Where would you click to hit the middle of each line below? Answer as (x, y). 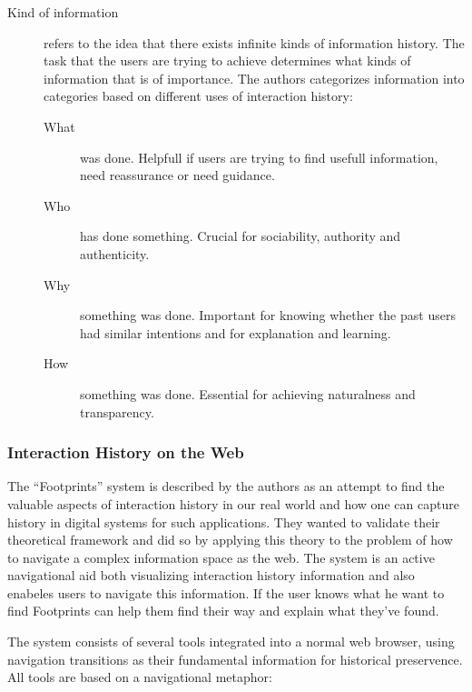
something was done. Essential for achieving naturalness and (248, 393)
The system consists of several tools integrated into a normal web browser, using (231, 642)
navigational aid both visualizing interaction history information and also (211, 575)
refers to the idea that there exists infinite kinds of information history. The (254, 42)
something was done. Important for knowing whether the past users (268, 315)
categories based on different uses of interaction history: (198, 96)
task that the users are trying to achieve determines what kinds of (227, 60)
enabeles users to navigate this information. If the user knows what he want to (226, 592)
